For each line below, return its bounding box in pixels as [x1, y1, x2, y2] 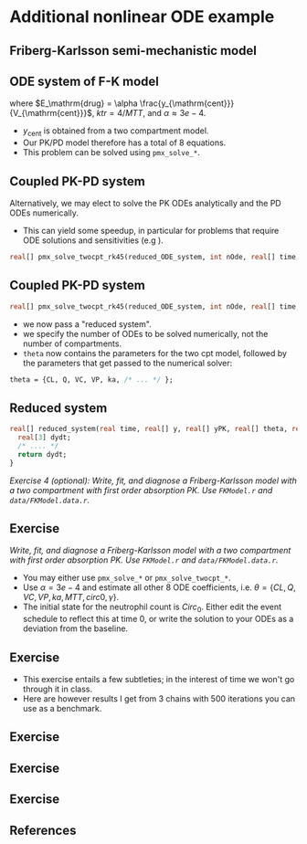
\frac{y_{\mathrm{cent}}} [140, 98, 235, 109]
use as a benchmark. [22, 703, 102, 714]
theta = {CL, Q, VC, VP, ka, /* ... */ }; [9, 375, 174, 385]
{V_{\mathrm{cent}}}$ [9, 108, 93, 119]
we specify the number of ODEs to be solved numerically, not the [22, 328, 269, 339]
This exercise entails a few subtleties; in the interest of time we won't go [22, 674, 295, 685]
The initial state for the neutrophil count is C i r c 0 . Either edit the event [22, 601, 281, 615]
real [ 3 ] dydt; [17, 433, 71, 442]
